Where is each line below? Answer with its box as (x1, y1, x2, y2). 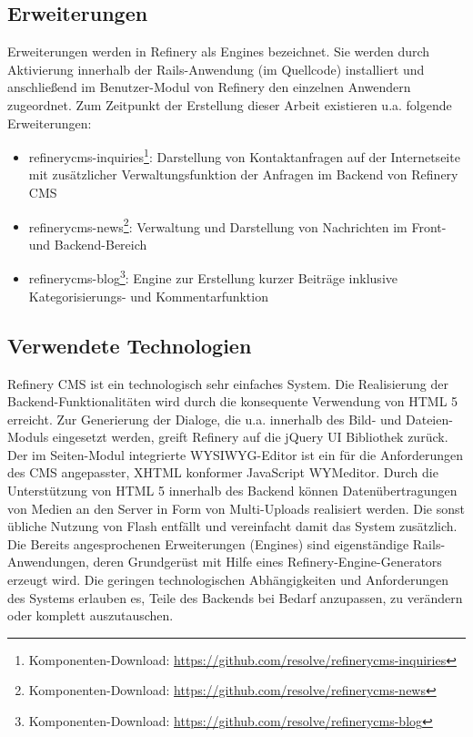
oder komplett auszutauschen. (7, 606, 174, 625)
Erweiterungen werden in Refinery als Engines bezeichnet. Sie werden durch (7, 42, 430, 61)
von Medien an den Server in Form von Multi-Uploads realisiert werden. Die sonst (7, 498, 466, 517)
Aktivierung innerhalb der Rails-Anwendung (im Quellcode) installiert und (7, 59, 425, 78)
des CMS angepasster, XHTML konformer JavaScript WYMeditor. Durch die (7, 463, 438, 482)
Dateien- (405, 409, 453, 428)
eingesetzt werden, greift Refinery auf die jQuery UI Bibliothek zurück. (52, 427, 448, 446)
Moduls (7, 427, 49, 446)
